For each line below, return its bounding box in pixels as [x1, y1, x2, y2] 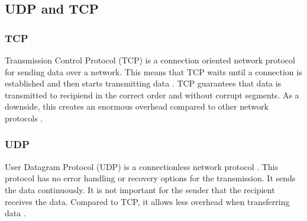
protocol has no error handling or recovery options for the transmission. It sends [5, 172, 296, 184]
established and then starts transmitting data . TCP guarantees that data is [5, 77, 282, 89]
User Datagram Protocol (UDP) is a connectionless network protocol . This [5, 160, 279, 172]
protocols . [5, 111, 43, 124]
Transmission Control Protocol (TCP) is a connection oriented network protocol [5, 54, 295, 66]
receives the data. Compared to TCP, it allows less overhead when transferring [5, 195, 290, 207]
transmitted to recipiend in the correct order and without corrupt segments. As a [5, 88, 299, 101]
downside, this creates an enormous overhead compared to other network [5, 100, 269, 113]
